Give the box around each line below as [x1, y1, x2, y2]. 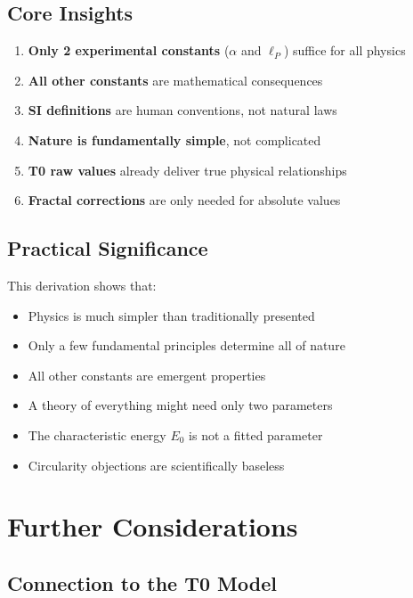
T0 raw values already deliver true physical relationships [28, 160, 347, 179]
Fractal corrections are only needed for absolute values [28, 191, 341, 209]
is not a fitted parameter [189, 425, 323, 444]
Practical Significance [7, 234, 208, 262]
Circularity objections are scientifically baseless [28, 455, 285, 474]
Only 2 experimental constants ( [28, 41, 230, 60]
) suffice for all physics [283, 41, 406, 60]
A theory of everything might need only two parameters [28, 396, 333, 414]
